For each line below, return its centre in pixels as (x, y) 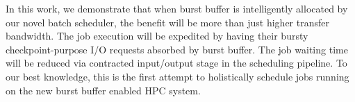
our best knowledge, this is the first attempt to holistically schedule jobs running (177, 76)
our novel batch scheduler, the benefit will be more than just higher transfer (167, 22)
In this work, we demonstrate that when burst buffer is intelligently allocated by (177, 8)
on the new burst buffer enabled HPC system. (103, 90)
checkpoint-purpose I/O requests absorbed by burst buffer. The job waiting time (177, 49)
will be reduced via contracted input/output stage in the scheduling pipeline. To (176, 63)
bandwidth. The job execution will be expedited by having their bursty (157, 36)
